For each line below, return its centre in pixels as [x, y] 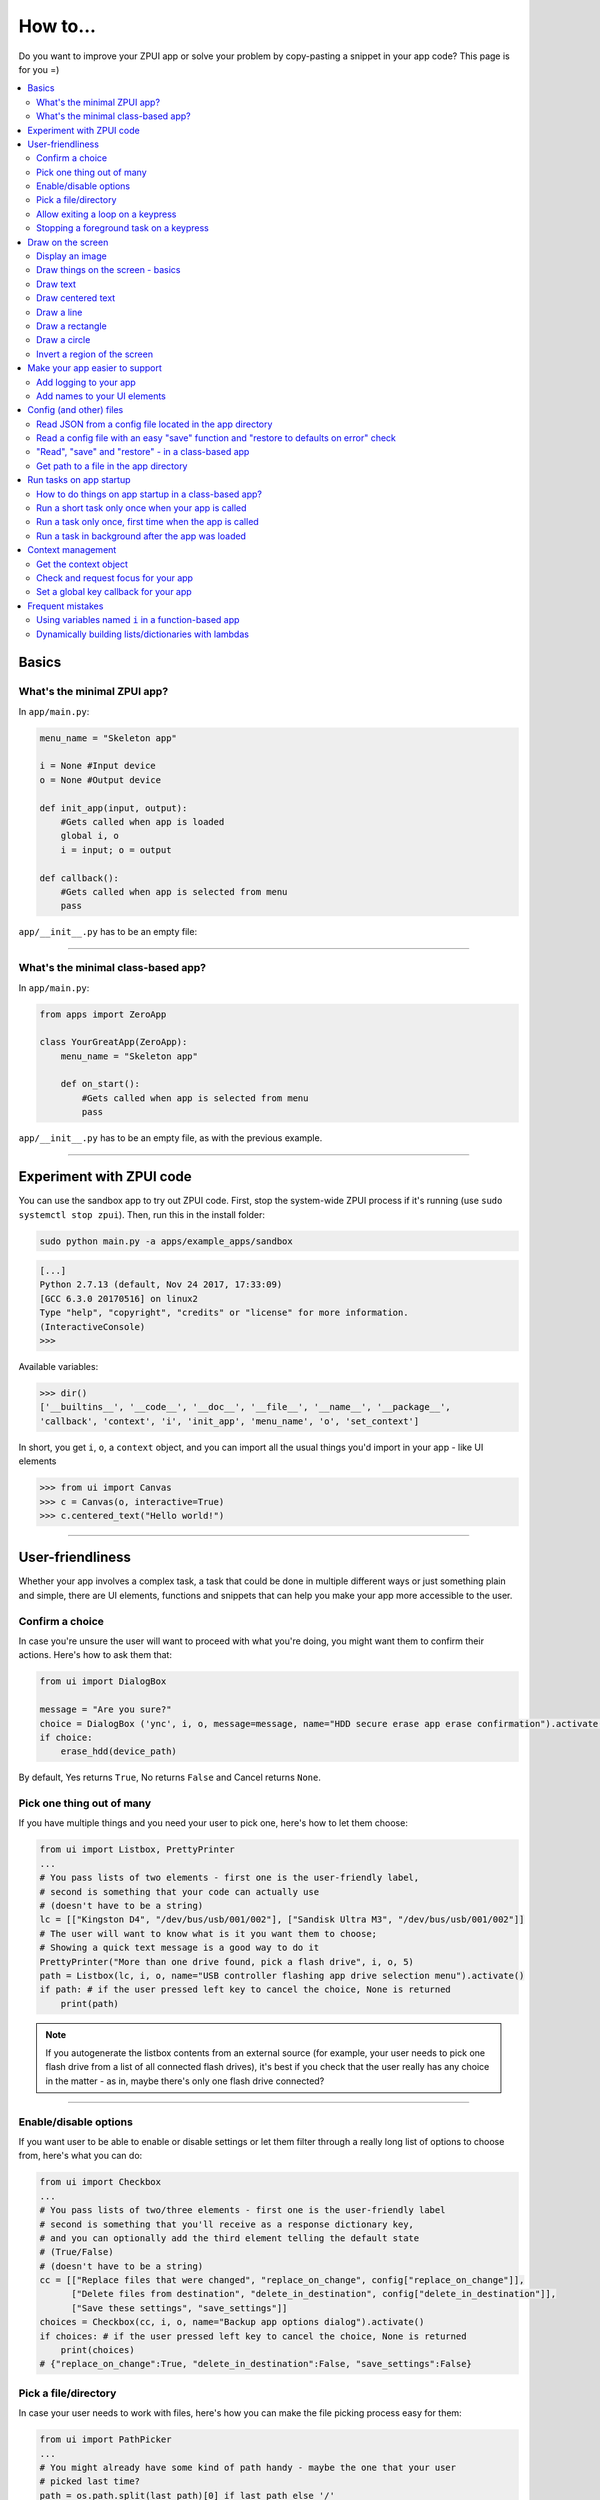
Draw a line [59, 312]
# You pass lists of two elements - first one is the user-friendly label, [229, 1878]
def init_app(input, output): [113, 808]
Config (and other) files [75, 410]
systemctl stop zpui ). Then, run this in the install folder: [141, 1214]
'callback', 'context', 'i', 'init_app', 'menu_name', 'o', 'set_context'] [229, 1421]
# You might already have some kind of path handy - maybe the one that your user [248, 2467]
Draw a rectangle [71, 326]
